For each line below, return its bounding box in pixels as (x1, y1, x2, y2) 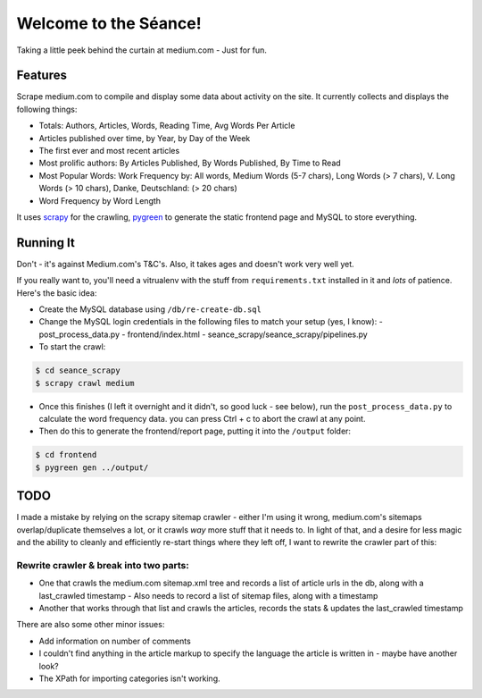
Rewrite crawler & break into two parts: (16, 559, 189, 571)
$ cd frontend (35, 450, 97, 460)
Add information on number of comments (38, 635, 191, 646)
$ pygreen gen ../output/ (35, 462, 149, 473)
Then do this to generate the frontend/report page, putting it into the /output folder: (38, 425, 352, 437)
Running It (16, 235, 75, 250)
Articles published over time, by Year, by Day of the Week (38, 132, 251, 143)
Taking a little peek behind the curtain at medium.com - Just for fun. (16, 45, 268, 55)
